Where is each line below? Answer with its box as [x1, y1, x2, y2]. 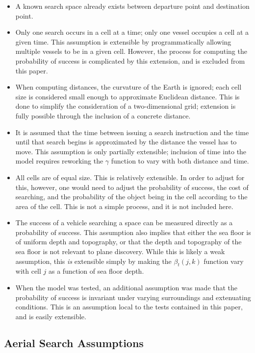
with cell [15, 266, 41, 276]
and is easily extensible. [15, 311, 86, 321]
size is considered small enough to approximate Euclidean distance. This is [15, 91, 240, 101]
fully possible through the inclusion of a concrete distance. [15, 110, 191, 120]
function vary [204, 256, 244, 266]
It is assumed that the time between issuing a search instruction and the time [15, 127, 249, 137]
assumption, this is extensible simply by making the [15, 256, 172, 266]
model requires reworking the [15, 156, 103, 166]
